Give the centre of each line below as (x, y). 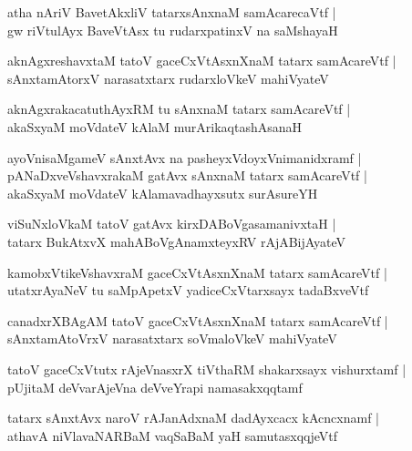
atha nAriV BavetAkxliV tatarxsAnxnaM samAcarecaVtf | (172, 12)
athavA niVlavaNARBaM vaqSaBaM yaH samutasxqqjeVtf (173, 435)
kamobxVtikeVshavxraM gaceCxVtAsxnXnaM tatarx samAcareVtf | (197, 272)
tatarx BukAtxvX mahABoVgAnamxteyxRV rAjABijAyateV (177, 241)
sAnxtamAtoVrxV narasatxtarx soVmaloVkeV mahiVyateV (172, 338)
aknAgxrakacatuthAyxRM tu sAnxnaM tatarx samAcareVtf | (179, 109)
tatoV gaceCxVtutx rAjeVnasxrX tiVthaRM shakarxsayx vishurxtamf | (207, 369)
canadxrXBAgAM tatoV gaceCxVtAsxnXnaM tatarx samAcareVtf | (198, 320)
